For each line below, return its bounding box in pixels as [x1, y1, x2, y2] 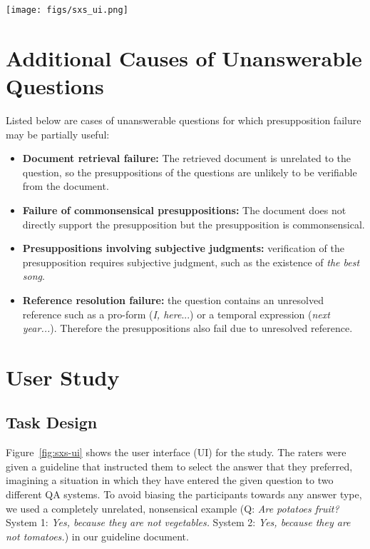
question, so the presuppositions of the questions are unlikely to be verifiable [22, 164, 357, 179]
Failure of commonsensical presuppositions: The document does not [22, 202, 346, 217]
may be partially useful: [6, 126, 110, 141]
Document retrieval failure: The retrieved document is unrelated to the [22, 151, 351, 166]
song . [22, 268, 45, 283]
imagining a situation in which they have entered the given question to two [6, 473, 334, 488]
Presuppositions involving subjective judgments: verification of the [22, 241, 344, 256]
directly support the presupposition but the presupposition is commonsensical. [22, 216, 365, 231]
